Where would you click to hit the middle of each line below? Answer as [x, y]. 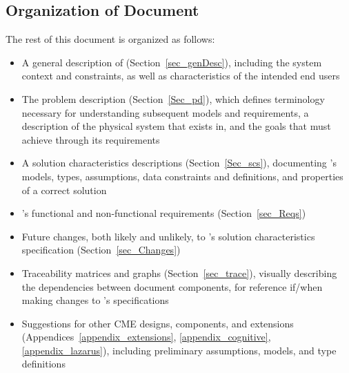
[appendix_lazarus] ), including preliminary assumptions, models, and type [179, 350]
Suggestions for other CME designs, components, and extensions [158, 323]
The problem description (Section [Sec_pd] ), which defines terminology [173, 98]
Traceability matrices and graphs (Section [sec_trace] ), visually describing [179, 272]
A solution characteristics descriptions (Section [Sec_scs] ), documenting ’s [179, 163]
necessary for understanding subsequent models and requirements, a [165, 112]
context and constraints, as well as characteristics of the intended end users [181, 76]
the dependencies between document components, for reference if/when [172, 286]
